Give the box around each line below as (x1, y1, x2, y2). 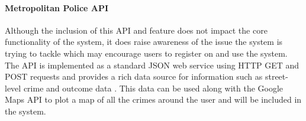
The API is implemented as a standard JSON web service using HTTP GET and (5, 58, 299, 71)
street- (265, 70, 288, 83)
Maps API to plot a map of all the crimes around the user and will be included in (5, 93, 302, 106)
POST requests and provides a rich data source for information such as (5, 70, 263, 83)
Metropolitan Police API (5, 1, 109, 14)
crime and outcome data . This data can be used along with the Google (23, 81, 284, 94)
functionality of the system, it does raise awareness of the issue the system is (5, 35, 283, 48)
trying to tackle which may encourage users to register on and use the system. (5, 47, 288, 59)
